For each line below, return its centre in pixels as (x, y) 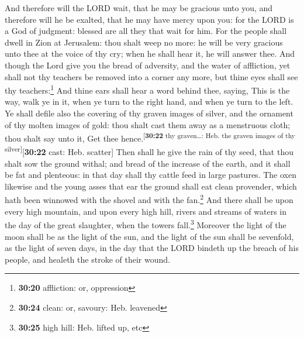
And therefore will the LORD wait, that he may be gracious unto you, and (139, 8)
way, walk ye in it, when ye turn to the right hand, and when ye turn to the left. (149, 102)
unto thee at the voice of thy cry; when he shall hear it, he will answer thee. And (150, 54)
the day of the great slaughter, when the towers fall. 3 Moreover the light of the (146, 224)
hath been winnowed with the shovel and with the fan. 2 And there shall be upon (149, 199)
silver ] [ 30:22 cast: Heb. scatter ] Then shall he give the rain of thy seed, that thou (149, 151)
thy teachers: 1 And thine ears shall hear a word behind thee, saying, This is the (147, 89)
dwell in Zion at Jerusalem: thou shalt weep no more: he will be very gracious (144, 42)
